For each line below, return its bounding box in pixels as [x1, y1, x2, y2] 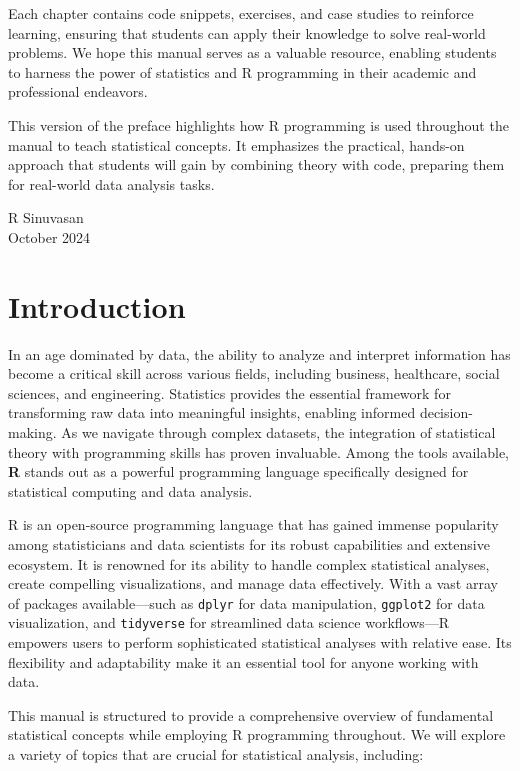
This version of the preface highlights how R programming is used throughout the [8, 114, 509, 135]
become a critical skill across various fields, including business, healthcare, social [8, 363, 500, 384]
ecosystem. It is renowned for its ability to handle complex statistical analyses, [8, 553, 490, 574]
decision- [419, 402, 473, 423]
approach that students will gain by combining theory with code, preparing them [8, 154, 505, 175]
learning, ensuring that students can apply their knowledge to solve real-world [8, 22, 486, 43]
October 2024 [8, 226, 91, 247]
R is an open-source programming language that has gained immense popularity [8, 514, 499, 535]
